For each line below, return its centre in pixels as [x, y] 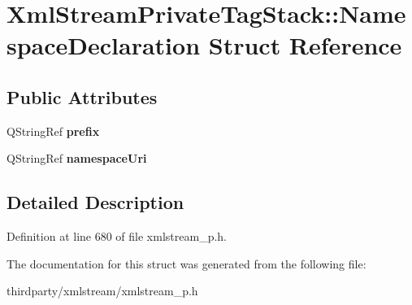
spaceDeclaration [104, 45]
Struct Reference [305, 45]
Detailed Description [95, 202]
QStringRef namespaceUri [77, 158]
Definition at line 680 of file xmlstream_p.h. [117, 236]
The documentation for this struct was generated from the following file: [186, 263]
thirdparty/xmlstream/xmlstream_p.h [102, 291]
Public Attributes [82, 96]
